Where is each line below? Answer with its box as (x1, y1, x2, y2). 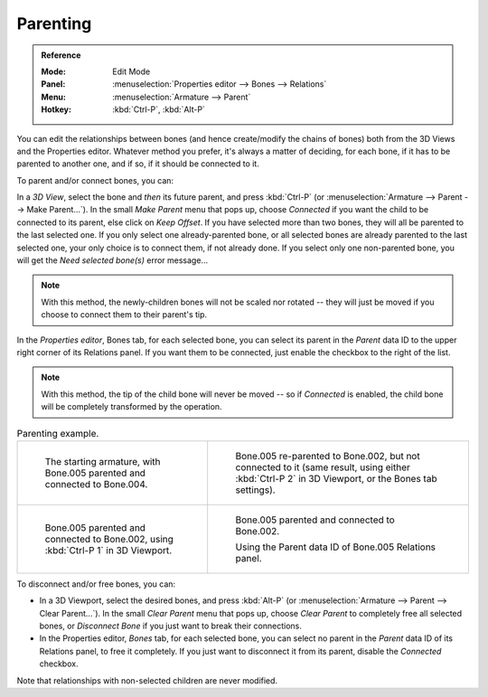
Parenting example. (16, 427, 99, 439)
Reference (41, 50, 81, 61)
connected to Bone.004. (44, 477, 148, 490)
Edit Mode (112, 66, 151, 77)
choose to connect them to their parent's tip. (41, 309, 208, 320)
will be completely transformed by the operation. (41, 401, 222, 412)
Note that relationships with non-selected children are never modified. (16, 674, 278, 686)
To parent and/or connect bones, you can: (16, 174, 174, 185)
